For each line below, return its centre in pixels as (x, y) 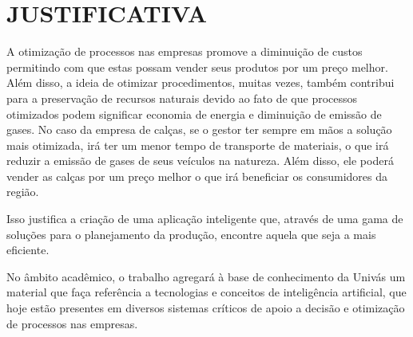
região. (23, 192)
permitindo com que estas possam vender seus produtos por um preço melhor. (197, 67)
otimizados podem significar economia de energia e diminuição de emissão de (194, 114)
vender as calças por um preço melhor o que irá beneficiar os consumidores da (197, 176)
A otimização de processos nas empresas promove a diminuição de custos (185, 51)
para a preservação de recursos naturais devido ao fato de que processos (182, 98)
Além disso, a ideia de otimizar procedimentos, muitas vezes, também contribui (201, 82)
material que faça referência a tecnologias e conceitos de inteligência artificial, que (206, 292)
